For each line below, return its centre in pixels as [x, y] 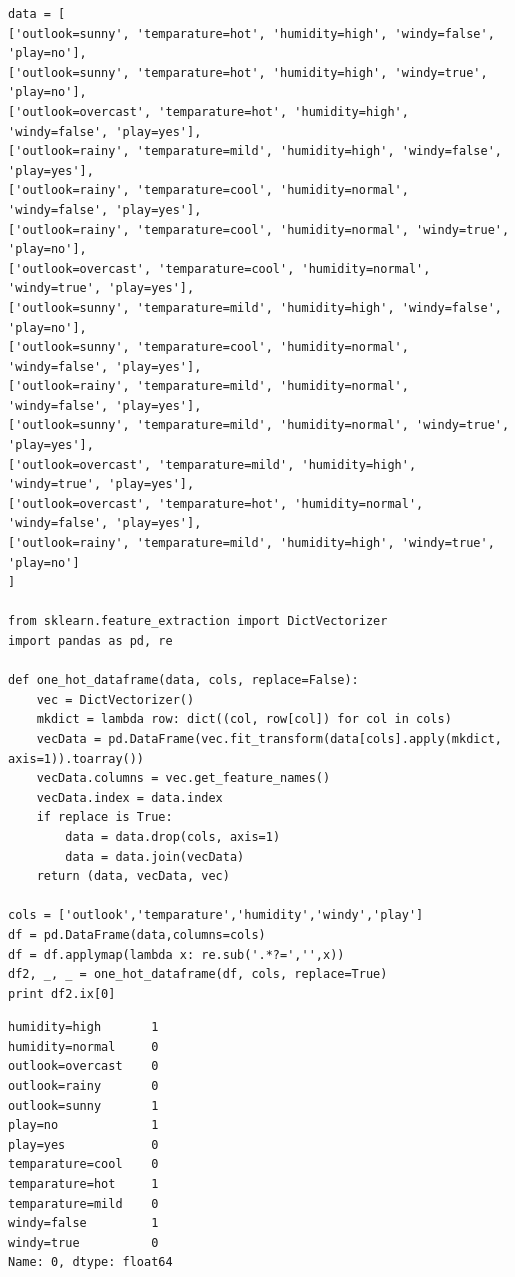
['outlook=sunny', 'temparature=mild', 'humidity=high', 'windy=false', [255, 307]
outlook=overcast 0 [83, 1066]
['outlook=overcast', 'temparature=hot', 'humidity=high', [208, 111]
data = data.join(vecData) [155, 856]
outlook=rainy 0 [83, 1086]
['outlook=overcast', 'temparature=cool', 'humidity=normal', [219, 268]
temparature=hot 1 [83, 1184]
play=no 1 [83, 1125]
